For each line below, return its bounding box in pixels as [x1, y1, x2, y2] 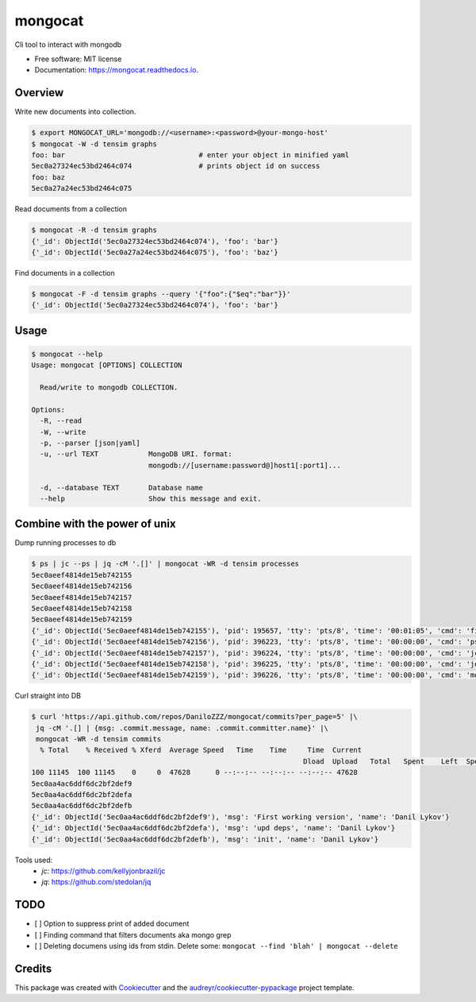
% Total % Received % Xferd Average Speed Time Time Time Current [40, 745, 363, 755]
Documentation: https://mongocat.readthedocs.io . [34, 65, 198, 75]
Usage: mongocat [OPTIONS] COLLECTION [31, 361, 182, 369]
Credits [14, 961, 52, 975]
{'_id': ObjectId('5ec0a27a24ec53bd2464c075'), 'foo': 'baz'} [31, 247, 278, 257]
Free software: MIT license [34, 54, 122, 64]
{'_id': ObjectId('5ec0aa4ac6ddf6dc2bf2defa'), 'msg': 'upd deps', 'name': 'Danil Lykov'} [31, 823, 396, 833]
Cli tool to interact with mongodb [14, 40, 122, 49]
